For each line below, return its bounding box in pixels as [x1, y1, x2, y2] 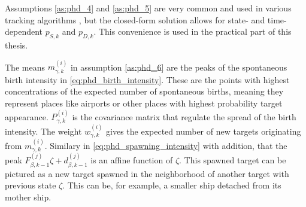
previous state [5, 179, 56, 191]
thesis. [5, 38, 28, 51]
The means [5, 60, 45, 73]
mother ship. [5, 190, 51, 203]
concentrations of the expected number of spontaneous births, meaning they [5, 85, 284, 98]
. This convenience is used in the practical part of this [93, 25, 292, 38]
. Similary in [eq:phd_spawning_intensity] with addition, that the [44, 139, 287, 151]
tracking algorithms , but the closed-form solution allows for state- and [5, 13, 265, 26]
